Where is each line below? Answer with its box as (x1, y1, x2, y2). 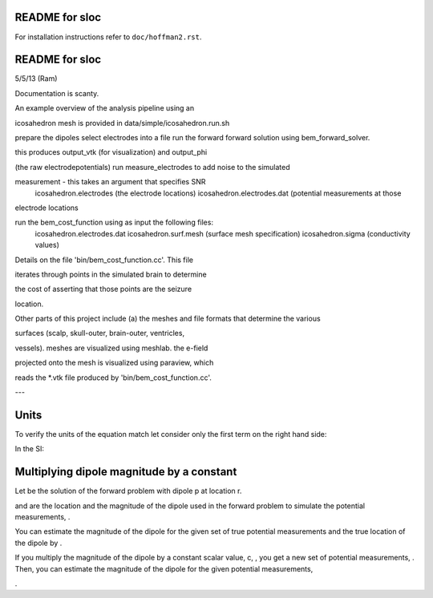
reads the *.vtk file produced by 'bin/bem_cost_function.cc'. (14, 373, 212, 382)
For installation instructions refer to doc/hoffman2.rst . (14, 32, 202, 42)
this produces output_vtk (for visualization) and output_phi (14, 147, 208, 157)
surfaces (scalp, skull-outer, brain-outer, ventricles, (14, 329, 184, 338)
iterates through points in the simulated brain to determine (14, 269, 208, 279)
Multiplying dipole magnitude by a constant (14, 465, 237, 479)
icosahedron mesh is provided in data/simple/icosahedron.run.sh (14, 118, 230, 127)
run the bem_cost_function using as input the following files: (14, 217, 214, 228)
